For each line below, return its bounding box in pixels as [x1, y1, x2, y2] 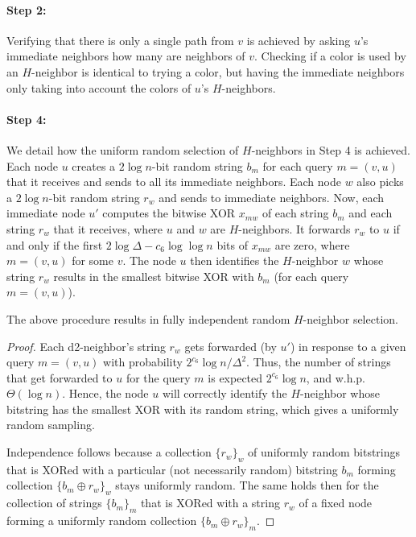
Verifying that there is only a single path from [6, 31, 234, 48]
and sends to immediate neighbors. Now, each [159, 188, 385, 205]
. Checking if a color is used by [254, 48, 406, 64]
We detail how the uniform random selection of [6, 141, 239, 158]
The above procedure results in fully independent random [6, 310, 290, 327]
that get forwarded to [6, 369, 113, 386]
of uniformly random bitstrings [248, 444, 401, 461]
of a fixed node [299, 494, 373, 511]
